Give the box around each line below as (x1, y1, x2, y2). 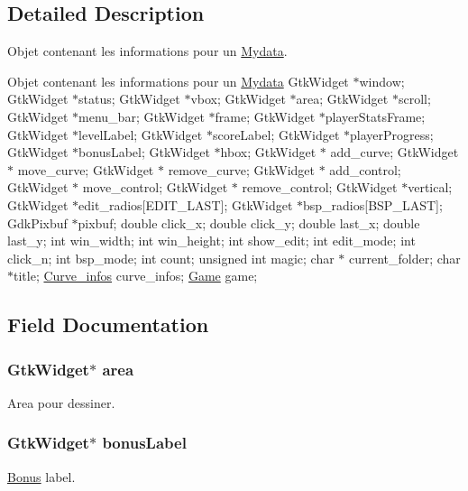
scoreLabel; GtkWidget (212, 125, 340, 144)
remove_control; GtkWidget (242, 178, 398, 197)
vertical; (408, 178, 453, 197)
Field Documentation (7, 310, 209, 338)
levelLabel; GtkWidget (78, 125, 203, 144)
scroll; (398, 89, 431, 108)
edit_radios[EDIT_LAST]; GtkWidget (78, 195, 293, 214)
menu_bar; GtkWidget (78, 107, 205, 125)
